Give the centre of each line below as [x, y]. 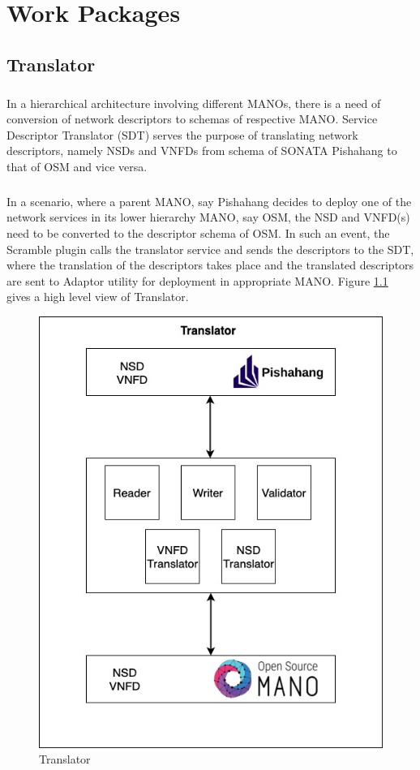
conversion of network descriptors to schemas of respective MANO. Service [192, 119]
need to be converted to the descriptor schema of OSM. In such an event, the [198, 233]
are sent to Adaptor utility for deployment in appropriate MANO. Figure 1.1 [197, 280]
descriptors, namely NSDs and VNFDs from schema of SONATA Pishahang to [202, 151]
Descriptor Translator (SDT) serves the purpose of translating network [182, 134]
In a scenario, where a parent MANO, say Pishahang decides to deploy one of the [209, 201]
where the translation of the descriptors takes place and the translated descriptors [210, 265]
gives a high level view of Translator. [98, 297]
